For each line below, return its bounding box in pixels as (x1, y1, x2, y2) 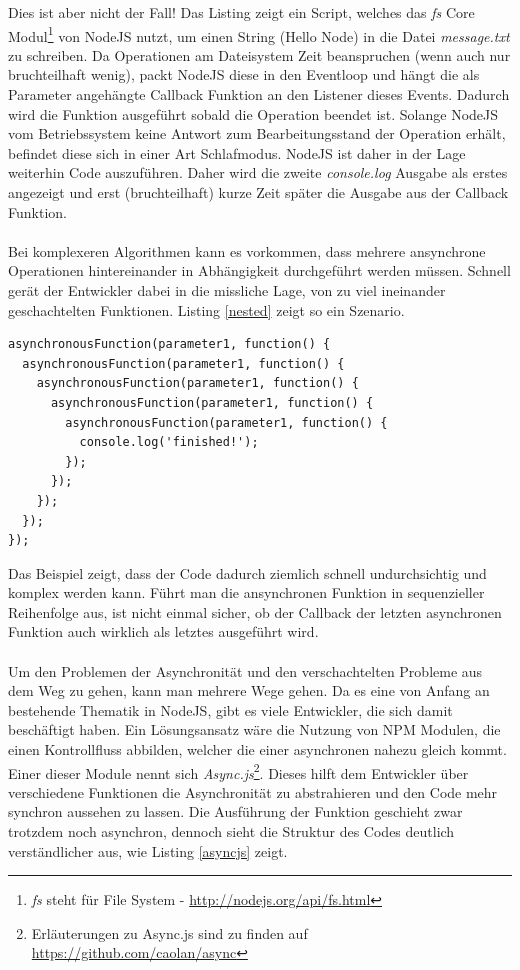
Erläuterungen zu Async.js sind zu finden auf (31, 922, 308, 943)
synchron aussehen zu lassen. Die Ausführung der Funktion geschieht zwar (8, 801, 463, 822)
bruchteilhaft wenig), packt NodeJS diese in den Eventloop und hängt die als (8, 64, 480, 85)
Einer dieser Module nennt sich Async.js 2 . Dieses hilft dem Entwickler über (8, 759, 469, 783)
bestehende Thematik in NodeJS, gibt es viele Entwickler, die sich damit (8, 699, 453, 720)
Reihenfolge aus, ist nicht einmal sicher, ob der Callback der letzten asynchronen (8, 601, 502, 622)
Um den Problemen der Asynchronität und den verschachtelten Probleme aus (8, 660, 483, 681)
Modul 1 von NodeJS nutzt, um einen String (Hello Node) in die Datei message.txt (8, 22, 510, 46)
